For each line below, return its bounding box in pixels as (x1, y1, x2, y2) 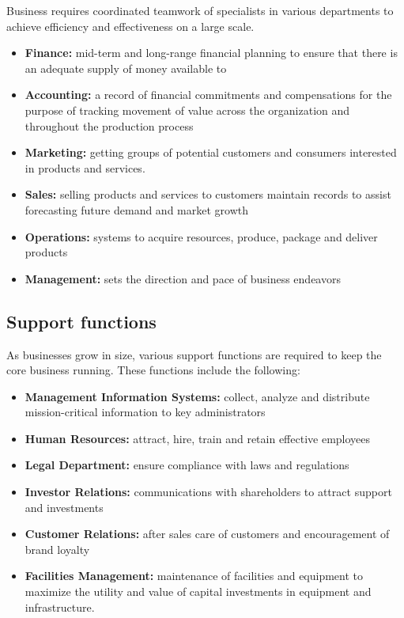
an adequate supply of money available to (25, 59, 227, 76)
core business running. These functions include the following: (6, 362, 300, 378)
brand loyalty (25, 540, 90, 557)
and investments (25, 499, 104, 515)
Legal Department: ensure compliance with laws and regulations (25, 457, 349, 473)
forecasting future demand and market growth (25, 201, 248, 218)
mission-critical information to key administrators (25, 404, 266, 420)
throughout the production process (25, 117, 194, 134)
